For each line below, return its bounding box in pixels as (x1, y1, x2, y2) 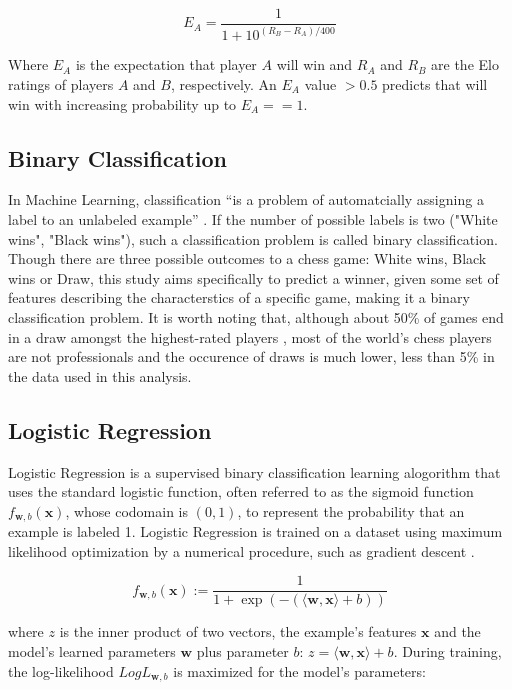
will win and (276, 54, 353, 75)
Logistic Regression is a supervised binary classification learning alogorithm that (8, 461, 501, 482)
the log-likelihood (8, 660, 114, 681)
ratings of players (8, 74, 114, 94)
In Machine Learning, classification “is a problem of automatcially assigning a (8, 189, 484, 210)
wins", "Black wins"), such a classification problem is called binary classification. (8, 228, 498, 249)
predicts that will (382, 74, 488, 94)
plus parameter (196, 641, 289, 662)
